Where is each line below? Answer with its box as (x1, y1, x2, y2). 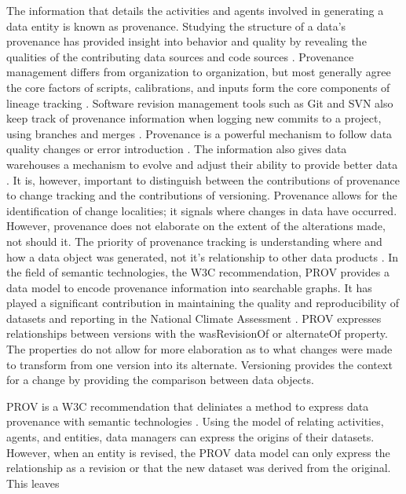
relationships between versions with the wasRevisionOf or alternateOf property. (6, 325, 388, 342)
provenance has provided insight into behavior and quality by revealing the (6, 33, 367, 49)
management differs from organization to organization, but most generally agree (6, 64, 391, 80)
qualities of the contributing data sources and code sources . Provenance (6, 48, 354, 64)
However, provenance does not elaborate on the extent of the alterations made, (6, 218, 386, 234)
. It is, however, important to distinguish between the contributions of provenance (6, 171, 400, 188)
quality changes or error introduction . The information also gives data (6, 141, 347, 157)
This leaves (6, 474, 60, 491)
